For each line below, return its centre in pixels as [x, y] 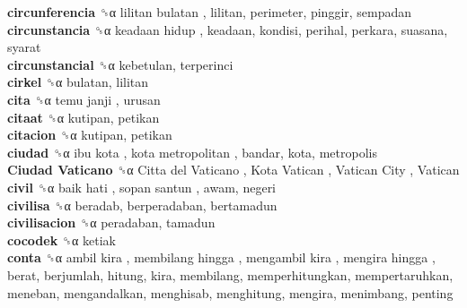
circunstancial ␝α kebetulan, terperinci [120, 64]
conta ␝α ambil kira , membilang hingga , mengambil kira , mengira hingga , [221, 257]
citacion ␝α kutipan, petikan [90, 135]
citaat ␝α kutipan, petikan [84, 117]
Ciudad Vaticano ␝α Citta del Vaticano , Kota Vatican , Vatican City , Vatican [233, 170]
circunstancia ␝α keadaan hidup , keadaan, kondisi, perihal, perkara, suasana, [228, 29]
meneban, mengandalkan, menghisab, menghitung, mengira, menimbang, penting [230, 292]
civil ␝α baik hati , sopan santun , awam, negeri [142, 187]
